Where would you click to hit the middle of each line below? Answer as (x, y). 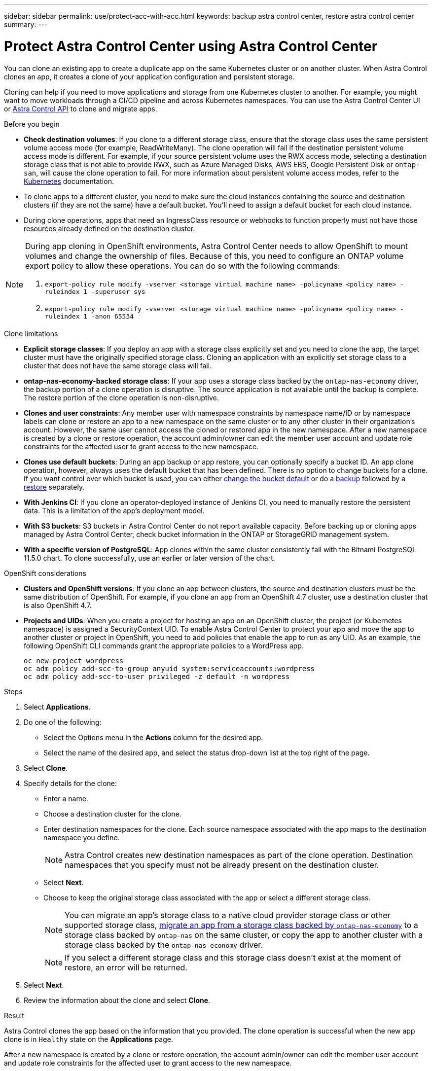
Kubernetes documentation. (69, 181)
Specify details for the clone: (71, 783)
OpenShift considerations (45, 573)
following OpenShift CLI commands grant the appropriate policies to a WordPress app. (164, 645)
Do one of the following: (63, 722)
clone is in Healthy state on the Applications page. (89, 1039)
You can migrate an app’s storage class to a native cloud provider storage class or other (228, 915)
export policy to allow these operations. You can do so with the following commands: (183, 266)
